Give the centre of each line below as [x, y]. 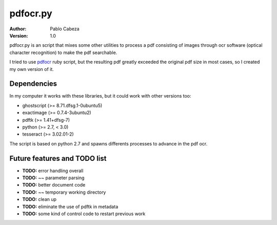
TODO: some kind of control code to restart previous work [84, 214]
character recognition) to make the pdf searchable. [63, 52]
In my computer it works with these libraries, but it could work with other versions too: [101, 96]
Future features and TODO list [58, 158]
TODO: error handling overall [53, 171]
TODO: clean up [39, 199]
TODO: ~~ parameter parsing [53, 178]
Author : [18, 29]
